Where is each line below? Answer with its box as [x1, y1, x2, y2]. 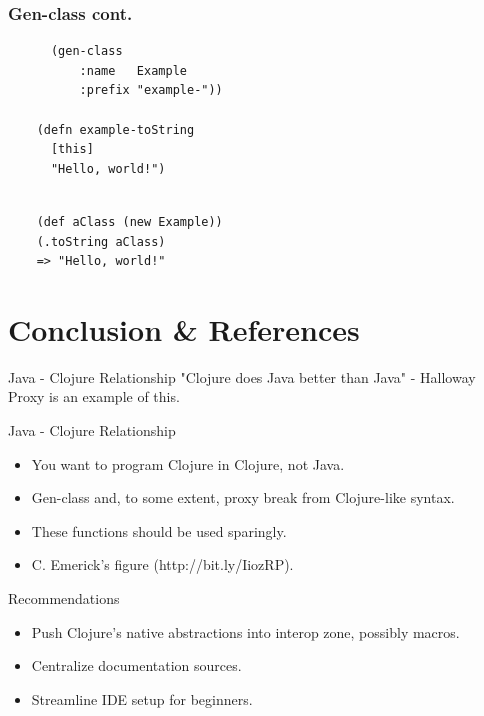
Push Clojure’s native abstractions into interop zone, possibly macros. [31, 621, 460, 642]
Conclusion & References [8, 308, 360, 349]
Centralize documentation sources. [31, 655, 242, 676]
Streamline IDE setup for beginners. [31, 688, 253, 709]
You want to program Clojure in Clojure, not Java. [31, 453, 345, 474]
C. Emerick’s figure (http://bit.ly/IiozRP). [31, 554, 294, 575]
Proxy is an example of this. [8, 386, 180, 407]
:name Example [79, 63, 187, 78]
